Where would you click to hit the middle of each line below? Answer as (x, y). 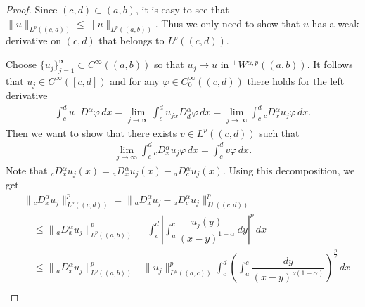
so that (169, 64)
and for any (135, 80)
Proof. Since (32, 9)
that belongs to (132, 40)
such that (279, 132)
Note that (27, 170)
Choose (21, 64)
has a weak (335, 23)
